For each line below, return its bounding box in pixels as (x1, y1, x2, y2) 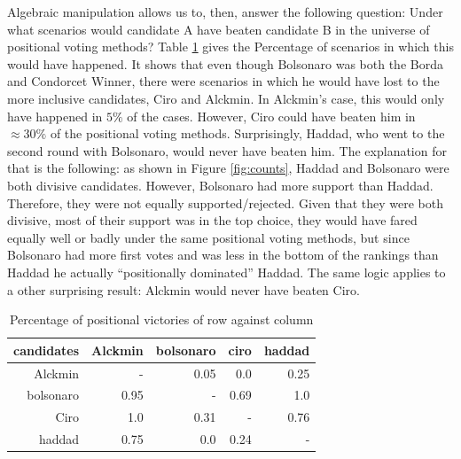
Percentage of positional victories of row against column (9, 310, 314, 329)
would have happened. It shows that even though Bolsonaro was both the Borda (7, 54, 443, 73)
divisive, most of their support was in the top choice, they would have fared (7, 211, 418, 229)
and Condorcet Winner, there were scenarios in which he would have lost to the (7, 72, 440, 90)
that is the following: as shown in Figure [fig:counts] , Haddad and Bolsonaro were (7, 159, 449, 177)
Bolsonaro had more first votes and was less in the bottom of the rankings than (7, 245, 439, 264)
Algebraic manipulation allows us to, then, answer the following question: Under (7, 3, 443, 20)
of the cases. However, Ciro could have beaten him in (127, 106, 416, 125)
